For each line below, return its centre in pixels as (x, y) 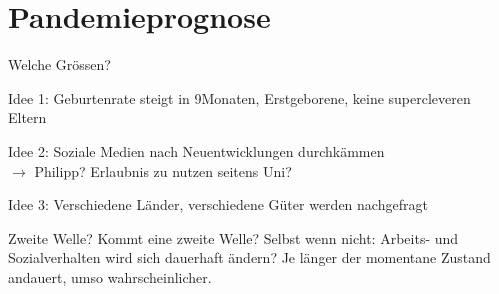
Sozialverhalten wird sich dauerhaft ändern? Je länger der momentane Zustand (249, 257)
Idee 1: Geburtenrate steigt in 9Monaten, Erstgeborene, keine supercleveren (239, 97)
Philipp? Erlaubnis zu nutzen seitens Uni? (163, 170)
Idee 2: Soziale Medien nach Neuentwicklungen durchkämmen (196, 150)
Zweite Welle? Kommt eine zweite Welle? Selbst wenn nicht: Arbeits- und (233, 237)
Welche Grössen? (59, 64)
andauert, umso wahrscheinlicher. (110, 276)
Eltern (27, 117)
